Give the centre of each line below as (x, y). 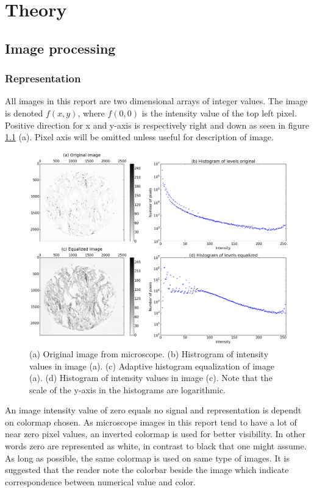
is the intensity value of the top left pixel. (219, 112)
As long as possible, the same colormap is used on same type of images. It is (147, 458)
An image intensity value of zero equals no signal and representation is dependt (153, 410)
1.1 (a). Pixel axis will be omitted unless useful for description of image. (139, 137)
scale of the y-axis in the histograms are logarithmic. (128, 389)
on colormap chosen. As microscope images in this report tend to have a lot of (151, 422)
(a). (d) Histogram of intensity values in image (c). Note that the (151, 378)
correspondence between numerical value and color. (100, 481)
